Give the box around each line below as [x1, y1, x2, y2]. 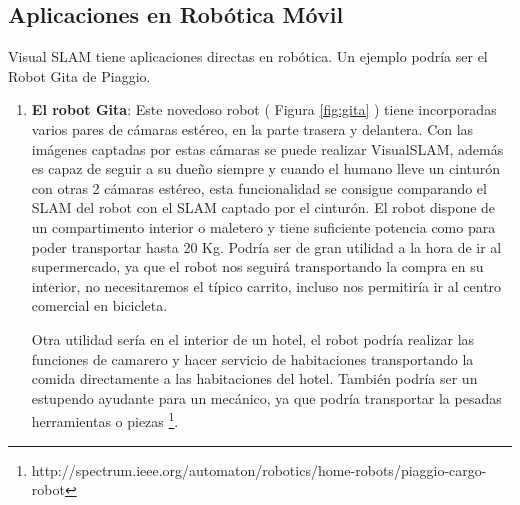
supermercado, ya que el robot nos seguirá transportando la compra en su [31, 256, 484, 277]
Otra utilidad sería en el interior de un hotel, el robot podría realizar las [31, 328, 475, 349]
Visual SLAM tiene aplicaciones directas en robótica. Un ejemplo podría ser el [8, 46, 488, 67]
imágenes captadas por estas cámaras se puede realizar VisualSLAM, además [31, 138, 504, 159]
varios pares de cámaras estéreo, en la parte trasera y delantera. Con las [31, 118, 474, 139]
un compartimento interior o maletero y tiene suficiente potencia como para [31, 216, 496, 237]
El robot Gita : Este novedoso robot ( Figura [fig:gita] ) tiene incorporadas [31, 99, 497, 120]
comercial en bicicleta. [31, 295, 168, 316]
